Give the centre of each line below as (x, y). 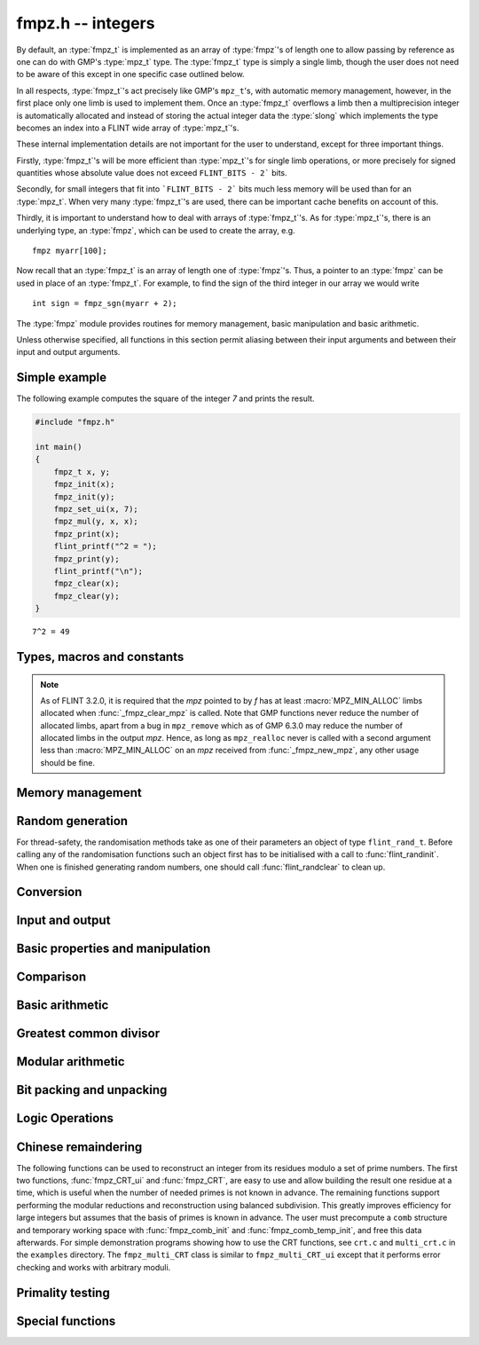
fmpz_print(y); (86, 558)
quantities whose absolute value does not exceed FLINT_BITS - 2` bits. (152, 173)
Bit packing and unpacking (92, 1090)
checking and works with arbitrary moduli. (94, 1267)
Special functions (66, 1321)
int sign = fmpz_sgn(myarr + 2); (105, 303)
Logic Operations (65, 1118)
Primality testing (63, 1292)
